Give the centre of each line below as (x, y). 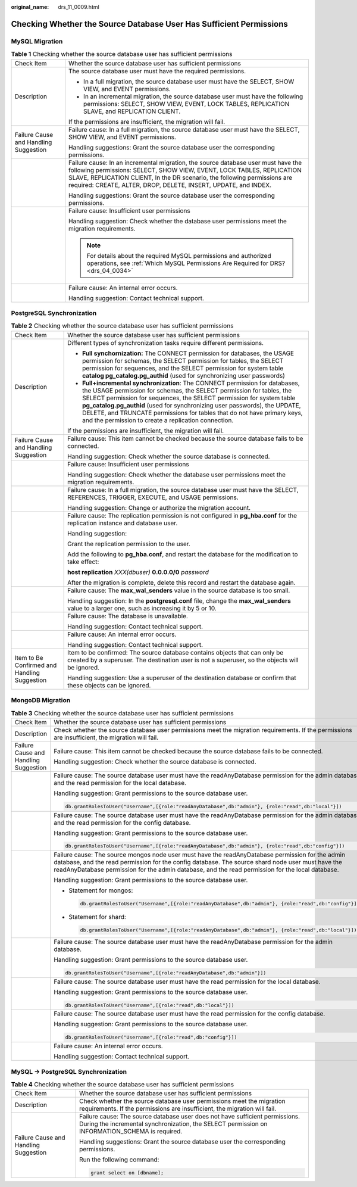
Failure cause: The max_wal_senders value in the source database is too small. (179, 590)
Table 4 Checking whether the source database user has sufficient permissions (123, 1085)
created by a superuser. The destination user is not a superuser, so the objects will (183, 660)
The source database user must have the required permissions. (157, 71)
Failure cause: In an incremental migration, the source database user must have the (185, 163)
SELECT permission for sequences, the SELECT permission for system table (189, 398)
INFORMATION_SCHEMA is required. (131, 1132)
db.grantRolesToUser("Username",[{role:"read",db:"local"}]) (150, 1005)
